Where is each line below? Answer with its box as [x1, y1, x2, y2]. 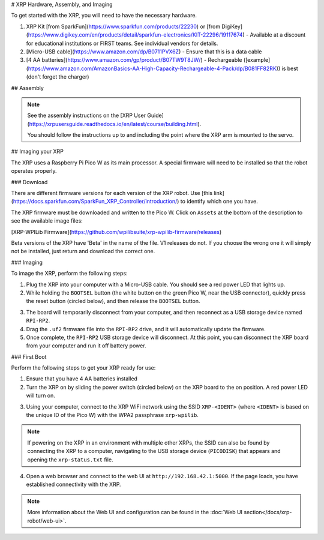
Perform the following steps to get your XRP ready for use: [11, 364, 156, 371]
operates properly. [11, 167, 57, 175]
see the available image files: [11, 217, 83, 224]
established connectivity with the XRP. [26, 481, 121, 488]
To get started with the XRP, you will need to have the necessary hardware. [11, 12, 197, 19]
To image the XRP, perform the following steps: [11, 270, 128, 277]
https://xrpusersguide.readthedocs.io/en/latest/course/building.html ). [29, 120, 202, 127]
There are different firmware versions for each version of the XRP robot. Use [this [11, 190, 213, 197]
